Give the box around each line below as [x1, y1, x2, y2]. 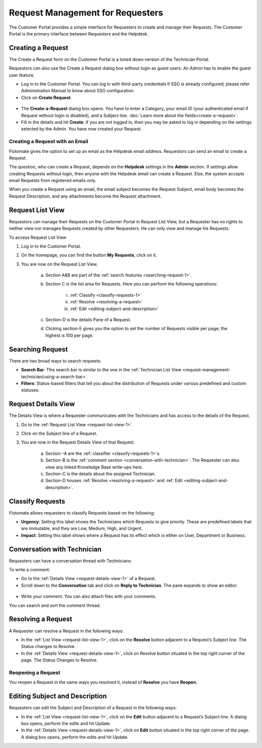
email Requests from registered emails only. [9, 178, 97, 183]
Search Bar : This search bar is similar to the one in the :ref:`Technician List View [21, 367, 181, 373]
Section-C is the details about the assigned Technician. [45, 471, 156, 477]
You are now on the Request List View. [21, 261, 98, 267]
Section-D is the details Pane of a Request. [45, 317, 131, 323]
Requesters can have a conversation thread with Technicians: [9, 558, 132, 564]
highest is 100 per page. [45, 332, 94, 338]
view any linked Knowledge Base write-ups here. [45, 464, 143, 470]
